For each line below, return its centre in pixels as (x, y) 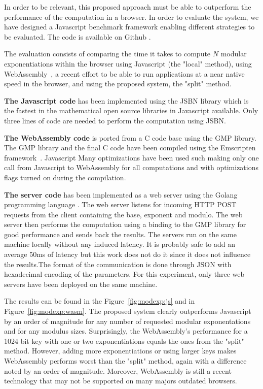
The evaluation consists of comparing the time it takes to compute (107, 54)
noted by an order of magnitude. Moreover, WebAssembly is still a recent (118, 370)
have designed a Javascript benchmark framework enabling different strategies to (129, 27)
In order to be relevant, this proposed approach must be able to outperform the (128, 7)
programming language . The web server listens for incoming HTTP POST (120, 204)
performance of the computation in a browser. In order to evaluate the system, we (131, 17)
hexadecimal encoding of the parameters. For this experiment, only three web (124, 274)
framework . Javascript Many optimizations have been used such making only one (131, 157)
